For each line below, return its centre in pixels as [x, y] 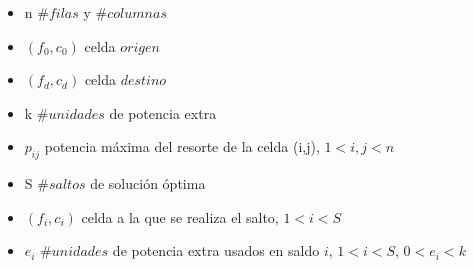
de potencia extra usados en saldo [216, 250]
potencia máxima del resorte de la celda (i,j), [182, 146]
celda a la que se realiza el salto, [180, 216]
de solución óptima [148, 183]
